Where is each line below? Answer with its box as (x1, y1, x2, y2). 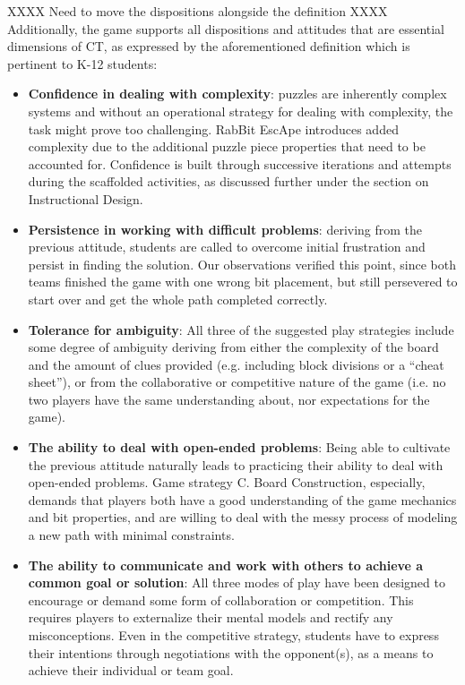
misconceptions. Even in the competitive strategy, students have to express (28, 626, 439, 644)
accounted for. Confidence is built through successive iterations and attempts (28, 154, 452, 173)
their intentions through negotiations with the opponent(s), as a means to (28, 643, 434, 662)
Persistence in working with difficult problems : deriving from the (28, 219, 423, 238)
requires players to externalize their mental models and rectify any (28, 608, 393, 627)
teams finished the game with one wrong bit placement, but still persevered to (28, 272, 458, 291)
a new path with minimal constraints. (28, 526, 235, 544)
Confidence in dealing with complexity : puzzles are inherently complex (28, 84, 447, 103)
